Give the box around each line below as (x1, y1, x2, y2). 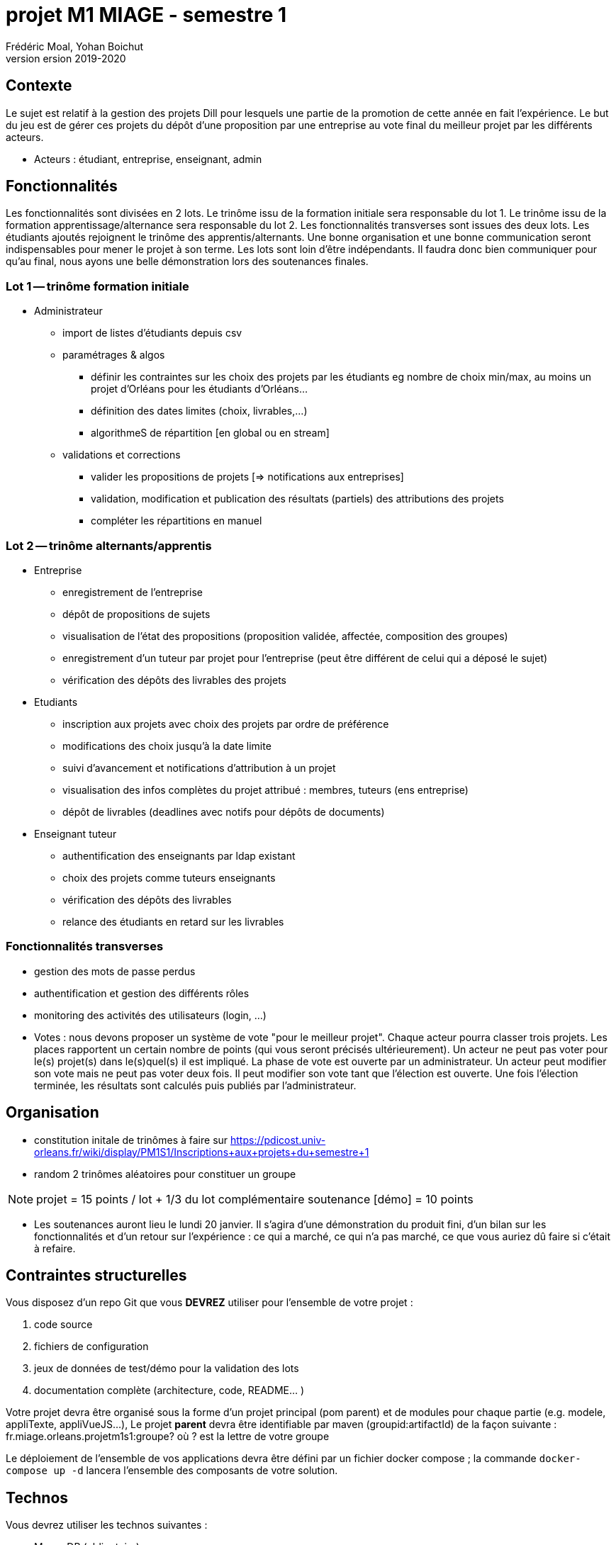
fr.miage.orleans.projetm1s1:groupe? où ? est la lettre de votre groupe (6, 1430, 330, 1443)
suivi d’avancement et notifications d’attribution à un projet (62, 761, 336, 774)
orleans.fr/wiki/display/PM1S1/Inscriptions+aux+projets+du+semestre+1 (34, 1145, 369, 1158)
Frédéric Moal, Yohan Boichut (6, 40, 144, 52)
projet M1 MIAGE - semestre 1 (6, 3, 287, 27)
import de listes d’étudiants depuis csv (62, 327, 242, 339)
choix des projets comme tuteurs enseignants (62, 871, 276, 884)
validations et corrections (62, 449, 181, 461)
